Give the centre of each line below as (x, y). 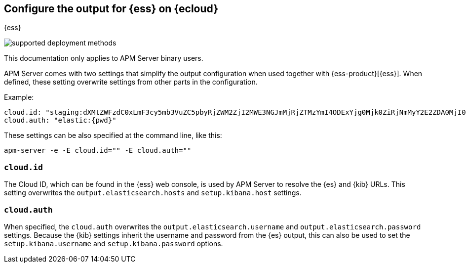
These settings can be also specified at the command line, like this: (113, 135)
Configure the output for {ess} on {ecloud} (111, 9)
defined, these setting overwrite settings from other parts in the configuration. (131, 82)
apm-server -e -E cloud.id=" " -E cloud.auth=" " (98, 151)
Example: (19, 97)
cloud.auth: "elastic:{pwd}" (60, 120)
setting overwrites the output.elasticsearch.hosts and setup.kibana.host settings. (153, 193)
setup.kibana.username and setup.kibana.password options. (114, 243)
